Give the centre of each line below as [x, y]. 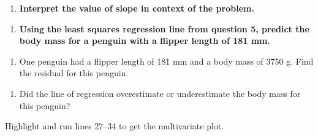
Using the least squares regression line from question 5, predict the [164, 28]
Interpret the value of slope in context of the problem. [137, 8]
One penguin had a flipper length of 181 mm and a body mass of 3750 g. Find [166, 61]
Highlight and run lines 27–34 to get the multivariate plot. [115, 126]
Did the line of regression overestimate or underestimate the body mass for [160, 93]
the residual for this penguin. [74, 73]
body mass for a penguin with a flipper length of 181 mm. [145, 41]
